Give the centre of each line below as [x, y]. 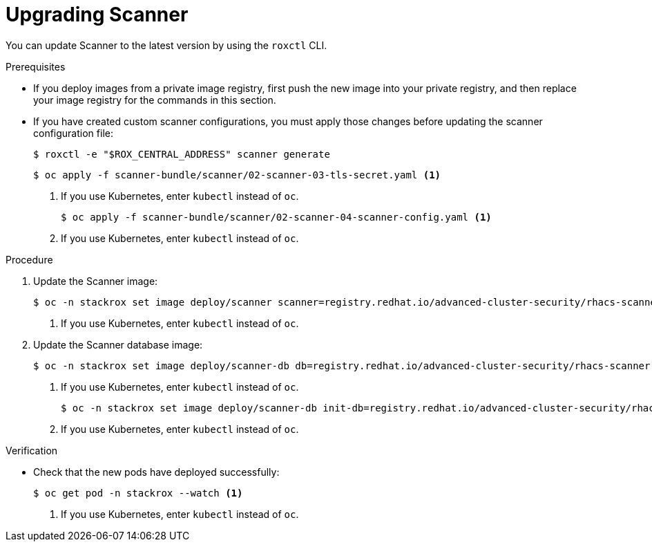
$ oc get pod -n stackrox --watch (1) [138, 493]
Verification [32, 450]
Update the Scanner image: [96, 281]
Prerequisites [36, 66]
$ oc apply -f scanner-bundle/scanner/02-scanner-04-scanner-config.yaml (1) [276, 217]
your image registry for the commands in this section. [155, 100]
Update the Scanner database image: [118, 344]
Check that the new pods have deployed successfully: [156, 472]
